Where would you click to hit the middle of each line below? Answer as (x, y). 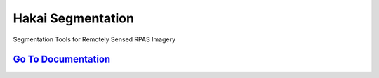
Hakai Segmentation (74, 18)
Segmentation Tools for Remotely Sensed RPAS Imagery (94, 39)
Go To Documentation (62, 59)
